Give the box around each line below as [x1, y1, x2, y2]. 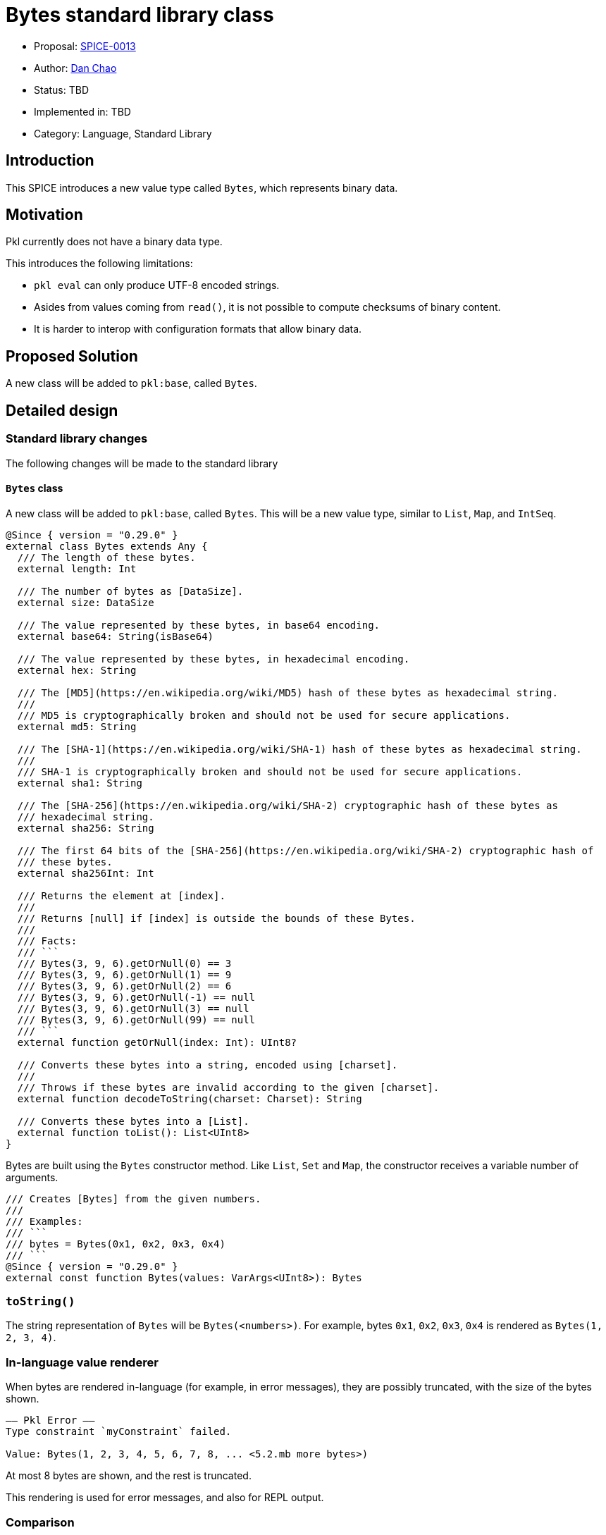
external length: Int [17, 562, 137, 574]
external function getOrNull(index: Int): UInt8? [17, 1036, 297, 1048]
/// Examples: [6, 1215, 83, 1227]
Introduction [6, 152, 94, 170]
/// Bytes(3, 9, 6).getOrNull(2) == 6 [17, 980, 232, 992]
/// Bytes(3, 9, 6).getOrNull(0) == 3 [17, 957, 232, 969]
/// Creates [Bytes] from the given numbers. [6, 1192, 261, 1204]
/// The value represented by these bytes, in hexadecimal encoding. [17, 653, 410, 665]
